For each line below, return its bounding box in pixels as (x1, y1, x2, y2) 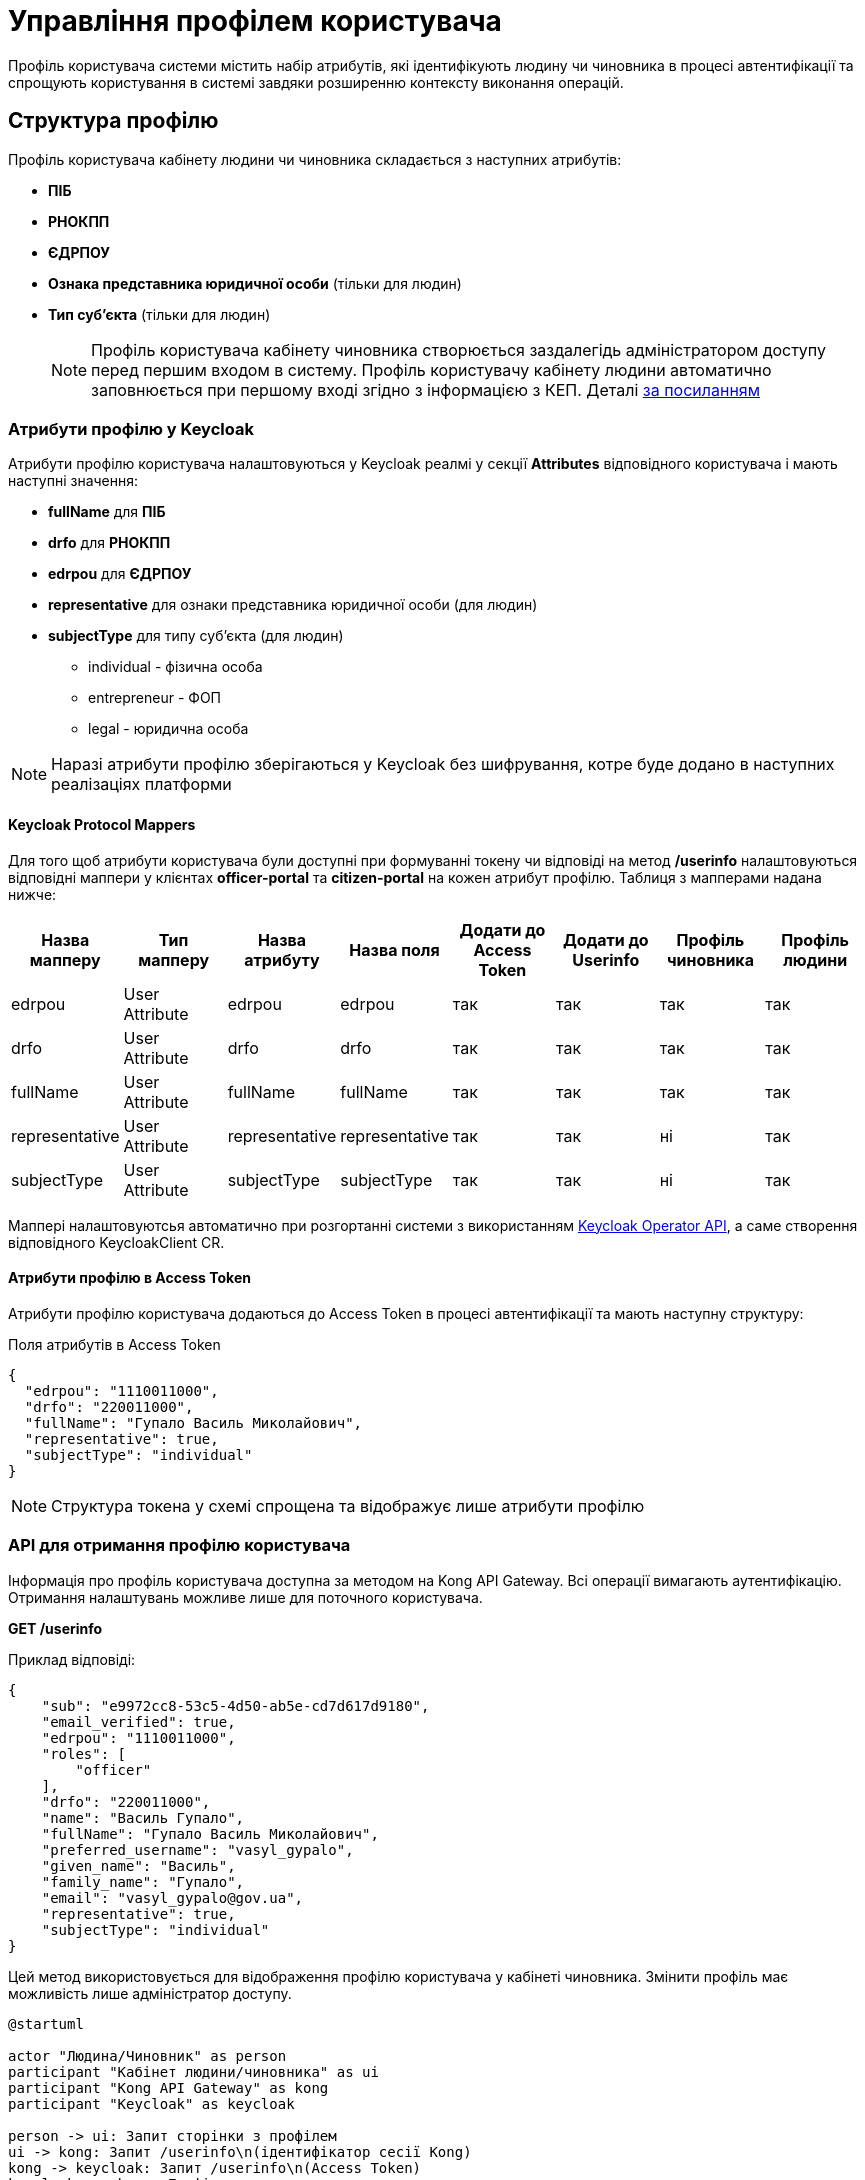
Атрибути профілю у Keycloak (8, 418, 254, 439)
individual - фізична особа (88, 658, 263, 676)
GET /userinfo (8, 1619, 103, 1637)
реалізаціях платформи (51, 774, 232, 795)
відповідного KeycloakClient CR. (8, 1233, 225, 1251)
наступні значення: (8, 472, 139, 490)
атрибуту (244, 949, 320, 970)
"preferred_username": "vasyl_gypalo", (41, 1841, 354, 1858)
